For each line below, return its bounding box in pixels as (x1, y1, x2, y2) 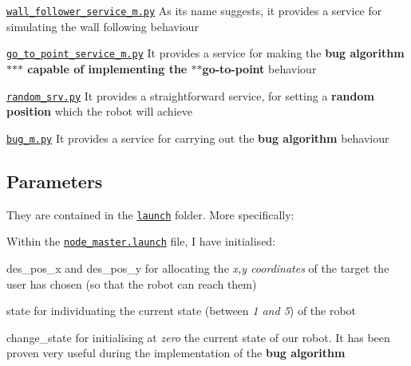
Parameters (6, 168, 103, 193)
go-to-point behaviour (202, 60, 317, 77)
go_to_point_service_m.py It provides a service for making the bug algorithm (6, 45, 405, 61)
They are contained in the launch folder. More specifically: (6, 206, 294, 222)
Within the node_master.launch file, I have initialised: (6, 233, 276, 250)
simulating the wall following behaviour (6, 18, 199, 34)
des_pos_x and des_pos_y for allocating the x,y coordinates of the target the (6, 259, 389, 276)
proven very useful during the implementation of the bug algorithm (6, 344, 346, 361)
